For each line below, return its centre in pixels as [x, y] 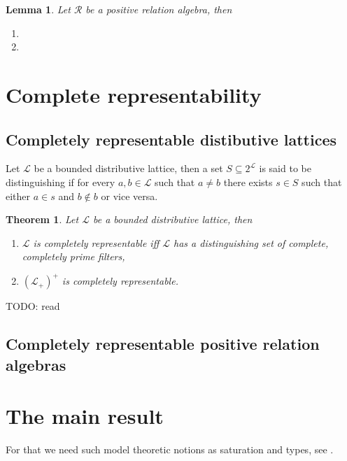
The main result [85, 416]
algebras [36, 364]
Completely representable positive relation [163, 344]
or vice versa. [129, 196]
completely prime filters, [73, 256]
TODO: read [33, 306]
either [18, 196]
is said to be [285, 168]
